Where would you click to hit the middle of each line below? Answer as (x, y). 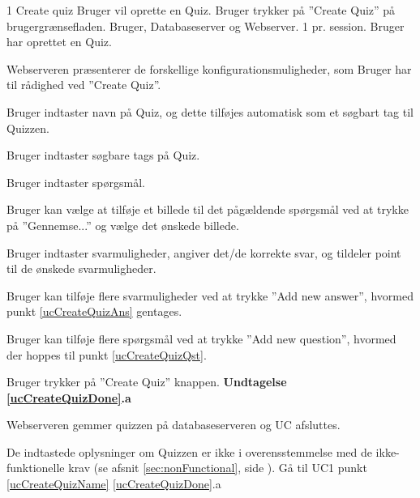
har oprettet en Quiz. (59, 42)
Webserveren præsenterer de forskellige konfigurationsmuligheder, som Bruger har (209, 68)
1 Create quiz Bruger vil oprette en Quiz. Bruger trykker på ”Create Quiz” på (201, 10)
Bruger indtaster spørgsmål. (76, 182)
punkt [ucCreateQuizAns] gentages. (94, 311)
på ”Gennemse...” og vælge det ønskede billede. (123, 225)
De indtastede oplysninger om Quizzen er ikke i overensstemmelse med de (189, 451)
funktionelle (36, 468)
